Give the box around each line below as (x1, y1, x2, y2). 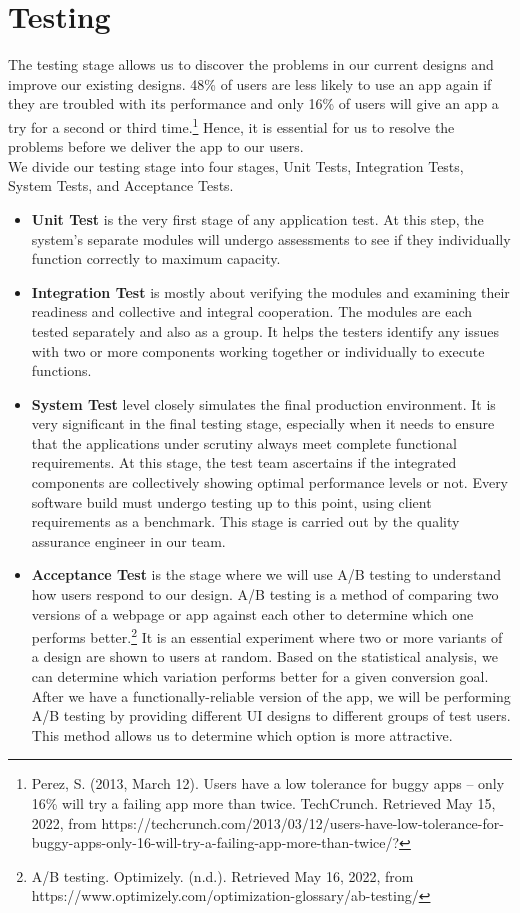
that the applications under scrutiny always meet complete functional (31, 432, 457, 453)
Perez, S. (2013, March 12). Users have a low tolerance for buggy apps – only (31, 773, 505, 794)
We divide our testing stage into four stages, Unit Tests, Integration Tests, (8, 155, 464, 176)
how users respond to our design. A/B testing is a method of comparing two (31, 584, 499, 605)
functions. (31, 360, 92, 381)
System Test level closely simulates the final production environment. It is (31, 393, 496, 414)
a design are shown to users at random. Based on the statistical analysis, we (31, 646, 498, 667)
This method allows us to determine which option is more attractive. (31, 724, 453, 745)
